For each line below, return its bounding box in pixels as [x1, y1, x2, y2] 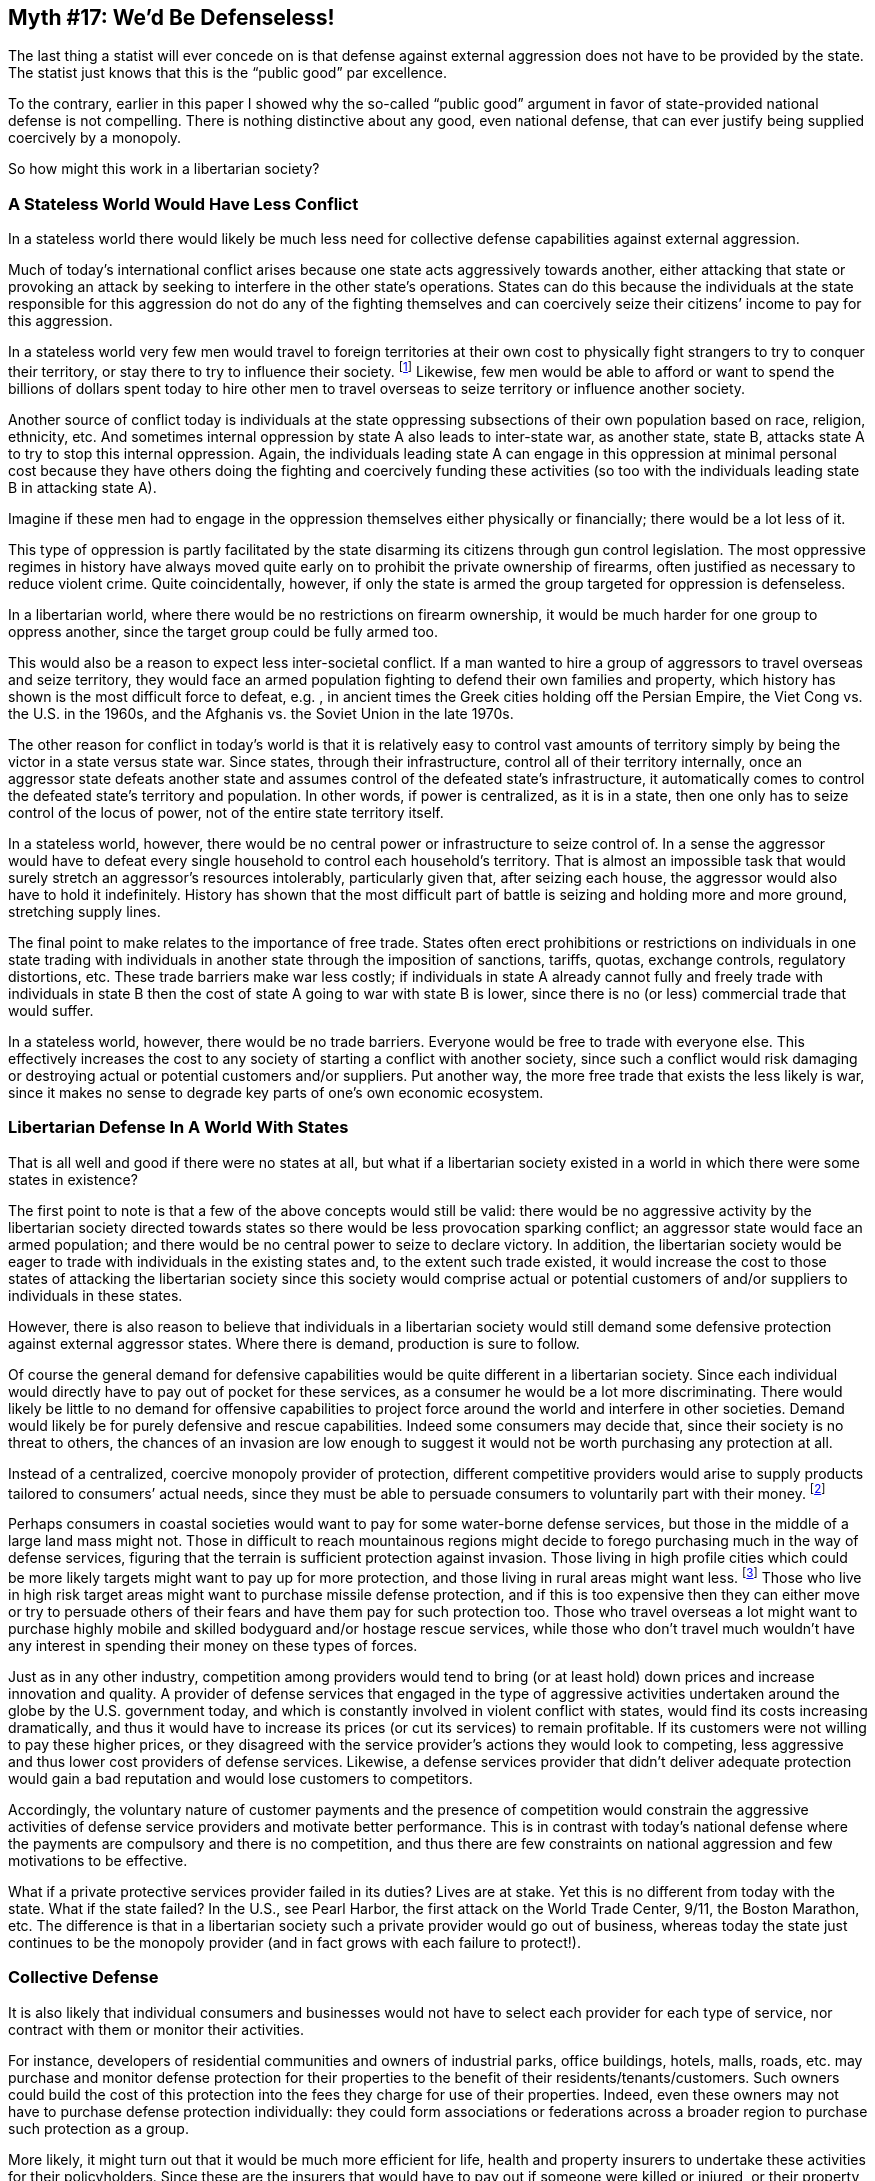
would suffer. [8, 1001, 94, 1019]
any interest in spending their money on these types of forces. [8, 1636, 418, 1654]
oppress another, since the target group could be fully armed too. [8, 622, 439, 640]
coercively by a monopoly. [8, 129, 181, 147]
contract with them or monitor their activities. [8, 2020, 304, 2038]
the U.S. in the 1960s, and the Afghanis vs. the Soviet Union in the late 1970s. [8, 704, 514, 722]
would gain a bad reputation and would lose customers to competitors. [8, 1769, 473, 1787]
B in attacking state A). [8, 478, 157, 496]
